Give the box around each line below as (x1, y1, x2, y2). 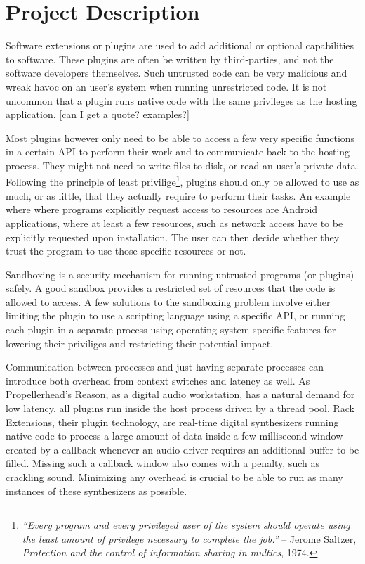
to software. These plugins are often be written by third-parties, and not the (6, 51, 334, 66)
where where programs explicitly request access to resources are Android (6, 202, 318, 217)
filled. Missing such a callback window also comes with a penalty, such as (6, 456, 319, 470)
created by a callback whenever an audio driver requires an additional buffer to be (6, 442, 359, 456)
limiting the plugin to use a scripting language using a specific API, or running (6, 308, 345, 323)
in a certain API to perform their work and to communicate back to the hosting (6, 144, 350, 159)
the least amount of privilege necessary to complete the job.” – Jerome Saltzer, (22, 531, 357, 546)
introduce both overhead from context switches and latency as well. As (6, 373, 310, 387)
